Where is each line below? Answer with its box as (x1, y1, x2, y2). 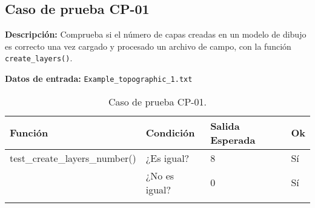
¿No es (145, 168, 174, 183)
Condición (145, 126, 195, 140)
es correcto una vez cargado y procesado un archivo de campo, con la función (5, 39, 291, 52)
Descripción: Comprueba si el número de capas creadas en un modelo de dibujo (5, 28, 307, 41)
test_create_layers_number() (10, 150, 136, 165)
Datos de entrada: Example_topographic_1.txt (5, 72, 193, 85)
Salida (210, 118, 240, 133)
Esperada (210, 132, 256, 147)
